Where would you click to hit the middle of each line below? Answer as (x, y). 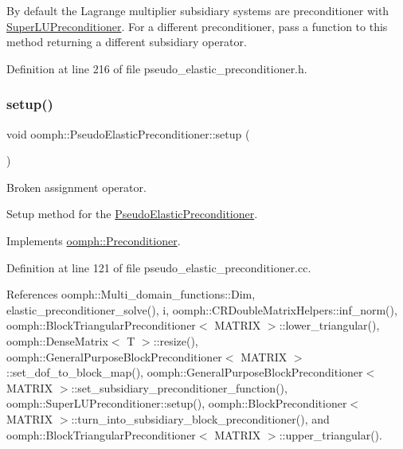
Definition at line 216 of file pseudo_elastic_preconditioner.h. (157, 68)
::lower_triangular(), (329, 325)
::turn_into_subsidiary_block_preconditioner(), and (200, 418)
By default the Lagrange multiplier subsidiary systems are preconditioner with (198, 10)
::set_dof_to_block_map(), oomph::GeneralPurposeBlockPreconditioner (185, 372)
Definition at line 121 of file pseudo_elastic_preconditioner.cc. (159, 267)
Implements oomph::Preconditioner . (94, 240)
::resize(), (176, 340)
